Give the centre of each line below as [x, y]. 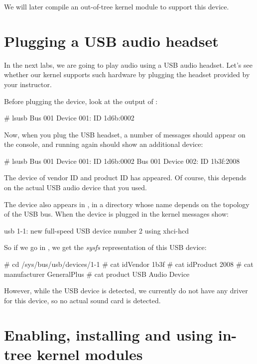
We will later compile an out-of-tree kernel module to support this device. [117, 6]
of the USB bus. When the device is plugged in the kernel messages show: [116, 214]
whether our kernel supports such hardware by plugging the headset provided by [127, 74]
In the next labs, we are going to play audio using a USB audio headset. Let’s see [128, 64]
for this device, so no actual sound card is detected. [82, 300]
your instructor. [28, 84]
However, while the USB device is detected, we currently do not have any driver [126, 291]
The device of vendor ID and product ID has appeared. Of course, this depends [125, 178]
